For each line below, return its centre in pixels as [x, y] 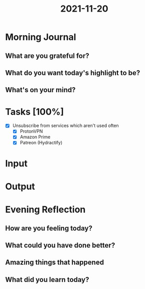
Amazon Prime [35, 137]
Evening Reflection [45, 210]
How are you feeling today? [49, 228]
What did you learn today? [47, 280]
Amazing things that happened [55, 263]
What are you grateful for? [47, 56]
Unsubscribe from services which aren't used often [65, 126]
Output [20, 186]
